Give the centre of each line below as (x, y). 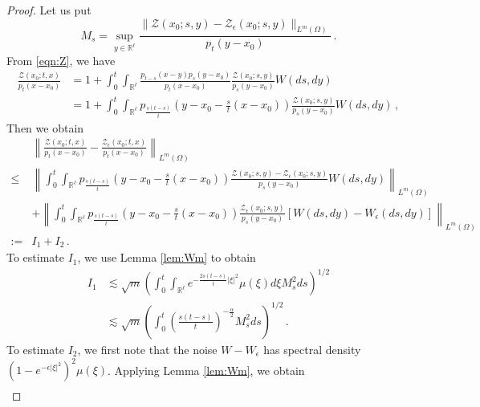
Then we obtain (45, 127)
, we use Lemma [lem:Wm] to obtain (167, 257)
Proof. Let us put (49, 10)
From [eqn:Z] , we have (61, 60)
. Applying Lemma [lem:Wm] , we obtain (206, 370)
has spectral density (312, 349)
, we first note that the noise (147, 349)
